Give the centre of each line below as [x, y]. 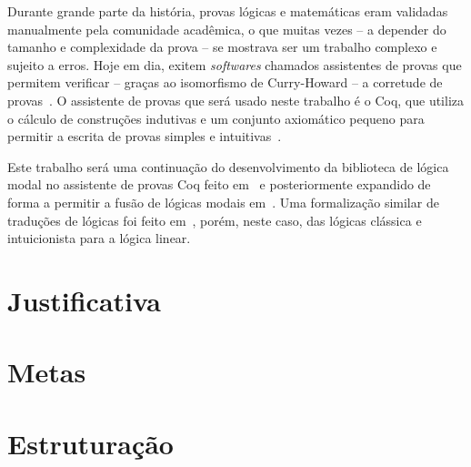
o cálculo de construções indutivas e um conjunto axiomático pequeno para [216, 118]
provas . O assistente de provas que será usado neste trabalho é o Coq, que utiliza [236, 100]
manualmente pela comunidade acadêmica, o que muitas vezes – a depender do [227, 29]
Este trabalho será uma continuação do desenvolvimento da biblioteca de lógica [228, 166]
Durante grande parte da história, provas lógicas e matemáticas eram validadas [228, 11]
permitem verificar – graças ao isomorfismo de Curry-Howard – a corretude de [225, 82]
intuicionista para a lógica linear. [99, 238]
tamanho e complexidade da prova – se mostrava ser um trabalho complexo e [222, 47]
